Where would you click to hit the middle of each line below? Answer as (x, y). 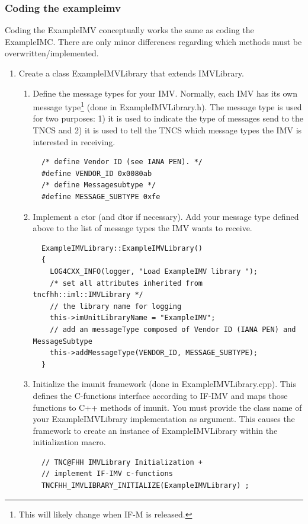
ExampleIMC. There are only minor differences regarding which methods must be (153, 41)
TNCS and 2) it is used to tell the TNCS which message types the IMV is (167, 130)
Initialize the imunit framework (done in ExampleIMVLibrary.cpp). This (164, 384)
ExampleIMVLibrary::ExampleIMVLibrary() (122, 248)
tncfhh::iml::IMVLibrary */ (88, 295)
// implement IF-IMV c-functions (107, 474)
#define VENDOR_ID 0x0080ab (97, 173)
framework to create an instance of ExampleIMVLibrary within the (155, 430)
